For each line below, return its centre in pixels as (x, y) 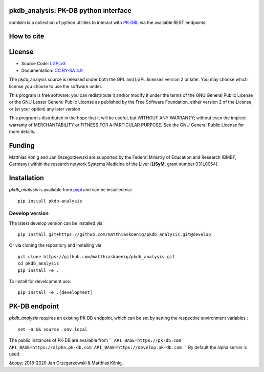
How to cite (27, 36)
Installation (26, 178)
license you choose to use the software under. (56, 86)
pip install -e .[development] (55, 293)
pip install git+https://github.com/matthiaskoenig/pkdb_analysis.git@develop (114, 234)
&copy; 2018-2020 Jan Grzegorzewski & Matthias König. (66, 363)
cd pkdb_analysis (38, 263)
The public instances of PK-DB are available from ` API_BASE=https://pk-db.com (95, 340)
